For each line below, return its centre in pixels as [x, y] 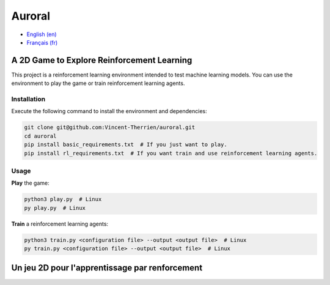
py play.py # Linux [55, 208]
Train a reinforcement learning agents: [60, 224]
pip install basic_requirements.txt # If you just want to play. [126, 145]
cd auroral [40, 136]
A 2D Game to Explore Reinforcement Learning [102, 60]
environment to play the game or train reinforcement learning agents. [98, 83]
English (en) [42, 34]
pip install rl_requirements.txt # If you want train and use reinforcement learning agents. [171, 153]
